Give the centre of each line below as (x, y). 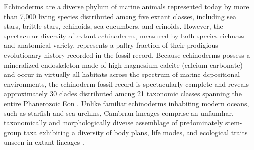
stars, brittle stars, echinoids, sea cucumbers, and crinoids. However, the (114, 26)
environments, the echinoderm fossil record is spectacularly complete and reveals (126, 84)
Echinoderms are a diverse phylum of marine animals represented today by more (127, 6)
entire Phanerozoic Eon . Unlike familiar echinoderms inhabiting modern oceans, (127, 103)
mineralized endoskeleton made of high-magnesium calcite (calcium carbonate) (123, 64)
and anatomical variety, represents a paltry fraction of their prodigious (111, 45)
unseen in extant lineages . (44, 142)
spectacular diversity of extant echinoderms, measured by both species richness (124, 35)
